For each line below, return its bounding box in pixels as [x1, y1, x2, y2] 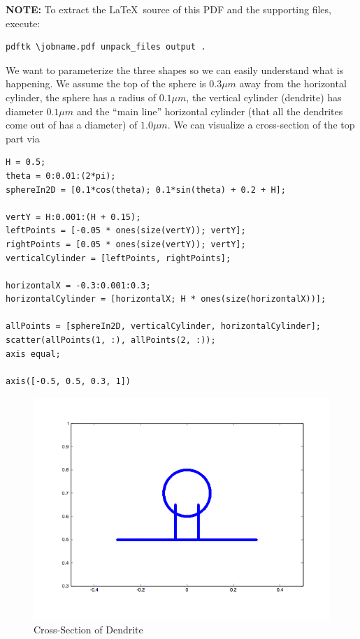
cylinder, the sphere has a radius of [6, 89, 157, 104]
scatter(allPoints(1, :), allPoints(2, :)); [6, 335, 216, 346]
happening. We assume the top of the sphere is [6, 76, 206, 91]
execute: [6, 15, 41, 30]
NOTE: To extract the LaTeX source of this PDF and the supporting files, [6, 2, 331, 16]
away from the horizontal [239, 76, 347, 91]
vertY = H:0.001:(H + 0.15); [6, 212, 141, 222]
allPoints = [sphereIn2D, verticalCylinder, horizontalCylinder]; [6, 321, 322, 332]
